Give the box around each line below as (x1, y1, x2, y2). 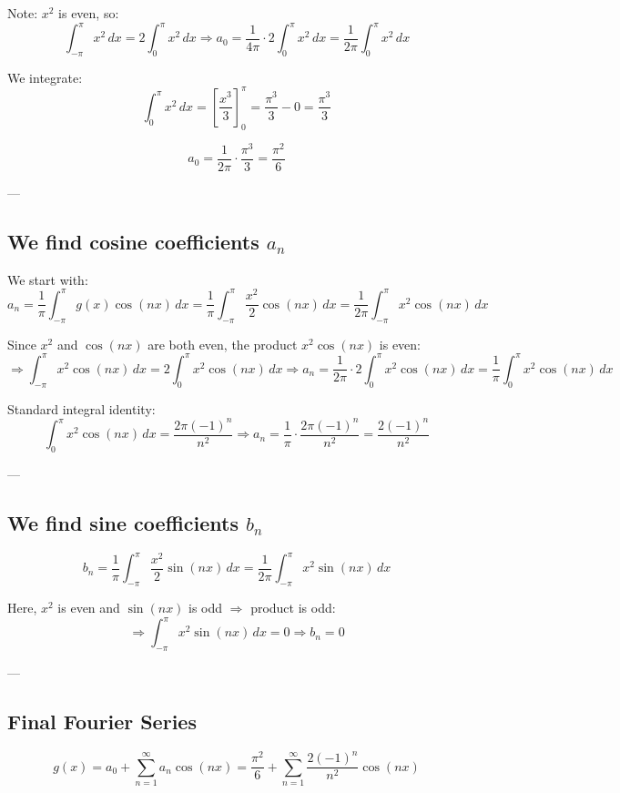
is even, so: (58, 4, 119, 22)
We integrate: (7, 67, 83, 86)
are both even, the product (147, 334, 298, 353)
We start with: (7, 269, 88, 289)
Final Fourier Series (7, 707, 197, 735)
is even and (57, 598, 120, 617)
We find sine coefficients (7, 508, 239, 536)
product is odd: (250, 598, 336, 617)
